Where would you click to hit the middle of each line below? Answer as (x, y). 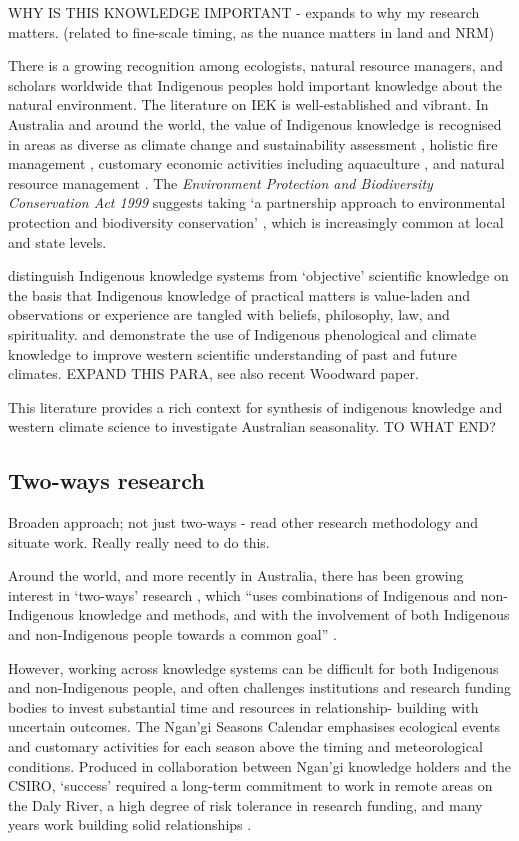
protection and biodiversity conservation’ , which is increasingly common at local (256, 221)
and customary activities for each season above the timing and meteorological (245, 746)
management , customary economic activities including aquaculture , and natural (256, 163)
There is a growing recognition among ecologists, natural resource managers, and (255, 65)
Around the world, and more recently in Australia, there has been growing (236, 575)
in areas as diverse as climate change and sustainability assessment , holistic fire (253, 143)
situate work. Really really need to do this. (139, 541)
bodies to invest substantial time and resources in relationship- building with (243, 706)
